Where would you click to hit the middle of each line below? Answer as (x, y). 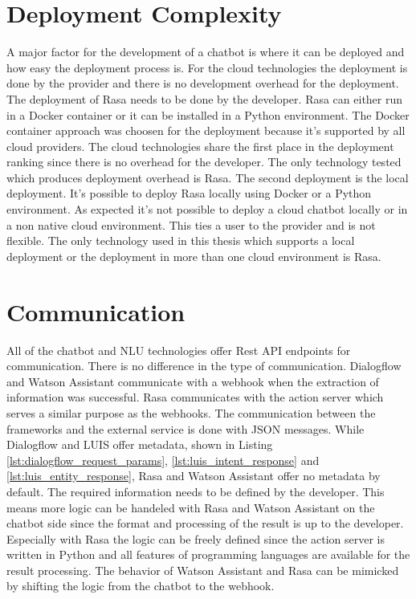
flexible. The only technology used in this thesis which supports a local (181, 240)
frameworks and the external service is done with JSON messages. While (186, 428)
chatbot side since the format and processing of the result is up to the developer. (205, 523)
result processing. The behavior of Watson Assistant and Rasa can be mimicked (203, 570)
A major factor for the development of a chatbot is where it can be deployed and (206, 52)
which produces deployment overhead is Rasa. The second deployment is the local (208, 177)
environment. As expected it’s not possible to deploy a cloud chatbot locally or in (207, 209)
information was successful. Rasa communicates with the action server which (195, 397)
